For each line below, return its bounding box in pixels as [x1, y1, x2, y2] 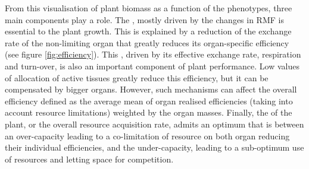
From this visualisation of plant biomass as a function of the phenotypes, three [5, 2, 292, 14]
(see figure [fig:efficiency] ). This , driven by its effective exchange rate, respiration [5, 48, 301, 60]
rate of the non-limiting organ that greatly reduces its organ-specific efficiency [5, 36, 289, 49]
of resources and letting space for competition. [5, 152, 174, 165]
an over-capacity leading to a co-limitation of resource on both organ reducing [5, 129, 290, 142]
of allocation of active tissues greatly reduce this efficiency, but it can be [5, 71, 269, 84]
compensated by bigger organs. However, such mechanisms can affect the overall [5, 83, 297, 95]
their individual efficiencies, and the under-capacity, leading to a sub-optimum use [5, 141, 304, 154]
